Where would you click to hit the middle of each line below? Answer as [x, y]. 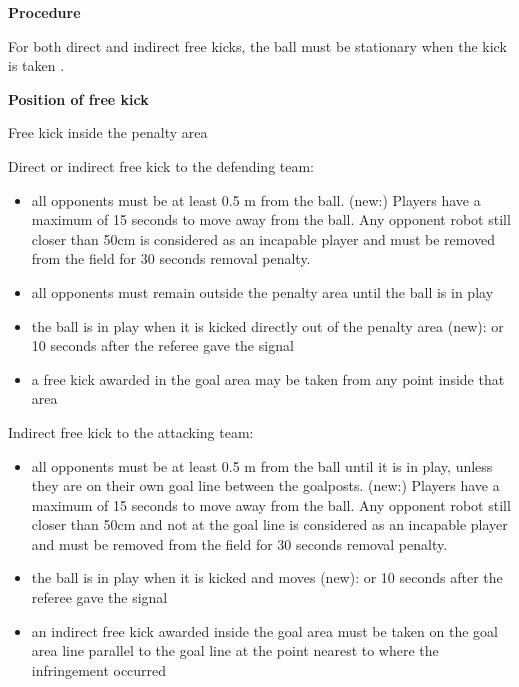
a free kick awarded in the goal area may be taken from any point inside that [268, 378]
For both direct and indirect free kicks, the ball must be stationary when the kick [257, 45]
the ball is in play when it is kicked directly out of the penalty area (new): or [267, 325]
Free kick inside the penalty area [108, 132]
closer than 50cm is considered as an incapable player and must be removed [263, 238]
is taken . [36, 65]
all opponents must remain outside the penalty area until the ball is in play [262, 291]
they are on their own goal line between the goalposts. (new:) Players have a [265, 485]
